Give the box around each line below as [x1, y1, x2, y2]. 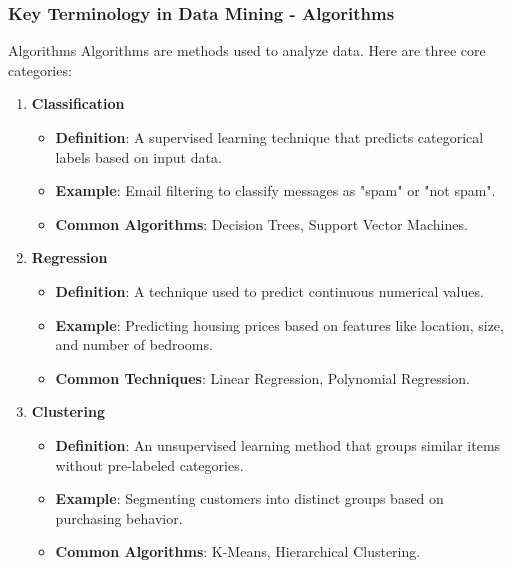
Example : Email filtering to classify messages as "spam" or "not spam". [55, 180, 496, 201]
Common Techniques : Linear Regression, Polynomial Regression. [55, 367, 470, 388]
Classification [31, 93, 125, 114]
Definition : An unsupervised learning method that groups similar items [55, 434, 501, 455]
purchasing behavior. [55, 507, 183, 528]
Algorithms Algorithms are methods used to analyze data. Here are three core [8, 40, 486, 61]
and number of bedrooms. [55, 334, 213, 355]
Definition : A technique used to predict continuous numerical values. [55, 280, 484, 301]
